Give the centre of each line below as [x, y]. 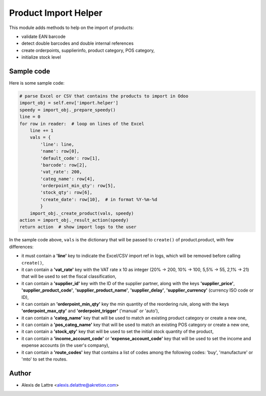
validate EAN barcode [44, 36]
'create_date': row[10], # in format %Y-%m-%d [99, 199]
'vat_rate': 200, [61, 172]
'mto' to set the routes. [44, 359]
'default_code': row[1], [70, 158]
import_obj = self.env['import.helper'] [69, 103]
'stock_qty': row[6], [66, 193]
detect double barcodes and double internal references [78, 43]
